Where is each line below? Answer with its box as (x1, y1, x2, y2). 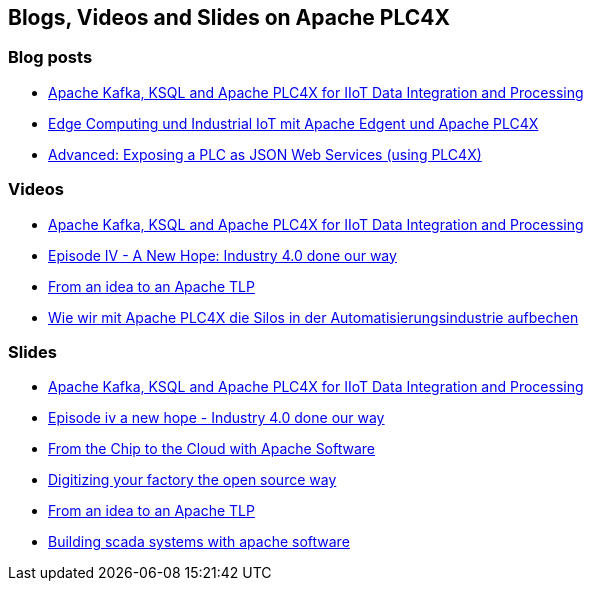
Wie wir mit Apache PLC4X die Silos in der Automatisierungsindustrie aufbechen (48, 308, 579, 326)
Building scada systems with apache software (48, 533, 350, 551)
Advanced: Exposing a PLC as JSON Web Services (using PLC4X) (48, 145, 482, 163)
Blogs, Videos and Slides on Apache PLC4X (8, 5, 450, 30)
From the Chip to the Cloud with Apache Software (48, 440, 376, 458)
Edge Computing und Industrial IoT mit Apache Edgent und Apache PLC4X (48, 114, 539, 132)
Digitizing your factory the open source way (48, 471, 337, 489)
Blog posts (8, 47, 93, 68)
